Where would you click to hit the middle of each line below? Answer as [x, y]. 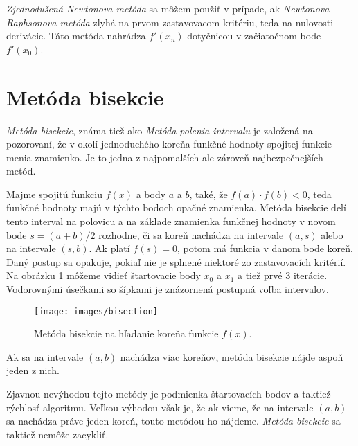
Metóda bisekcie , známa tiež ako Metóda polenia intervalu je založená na [160, 130]
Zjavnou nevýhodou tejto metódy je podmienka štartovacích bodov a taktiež [169, 394]
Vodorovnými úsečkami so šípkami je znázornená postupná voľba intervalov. [168, 289]
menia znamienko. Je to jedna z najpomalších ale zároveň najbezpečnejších [165, 157]
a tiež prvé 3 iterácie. [282, 275]
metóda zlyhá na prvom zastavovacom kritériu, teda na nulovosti [197, 22]
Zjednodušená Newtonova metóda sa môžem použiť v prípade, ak [143, 8]
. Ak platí [109, 248]
